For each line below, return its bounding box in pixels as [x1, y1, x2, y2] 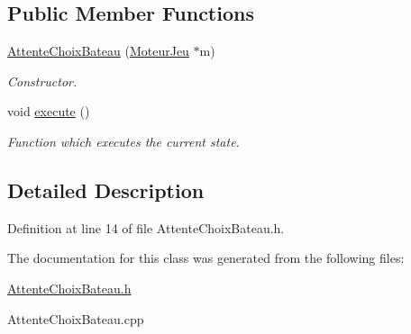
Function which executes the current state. [7, 131, 240, 150]
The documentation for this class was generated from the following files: [7, 248, 405, 267]
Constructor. [7, 71, 78, 90]
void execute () [7, 102, 90, 121]
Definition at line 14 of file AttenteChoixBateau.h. [7, 218, 285, 237]
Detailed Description [7, 176, 205, 203]
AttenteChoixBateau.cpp [7, 309, 144, 328]
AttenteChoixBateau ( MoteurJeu [7, 41, 189, 60]
